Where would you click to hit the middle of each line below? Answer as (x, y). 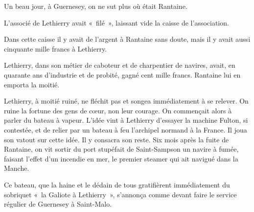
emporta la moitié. (32, 84)
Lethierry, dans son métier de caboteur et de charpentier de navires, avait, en (120, 65)
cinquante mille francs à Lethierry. (56, 48)
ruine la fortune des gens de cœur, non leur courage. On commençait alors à (118, 110)
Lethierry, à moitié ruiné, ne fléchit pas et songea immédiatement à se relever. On (126, 101)
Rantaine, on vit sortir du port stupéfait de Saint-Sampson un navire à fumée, (121, 149)
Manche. (17, 168)
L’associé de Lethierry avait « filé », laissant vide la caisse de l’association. (116, 22)
